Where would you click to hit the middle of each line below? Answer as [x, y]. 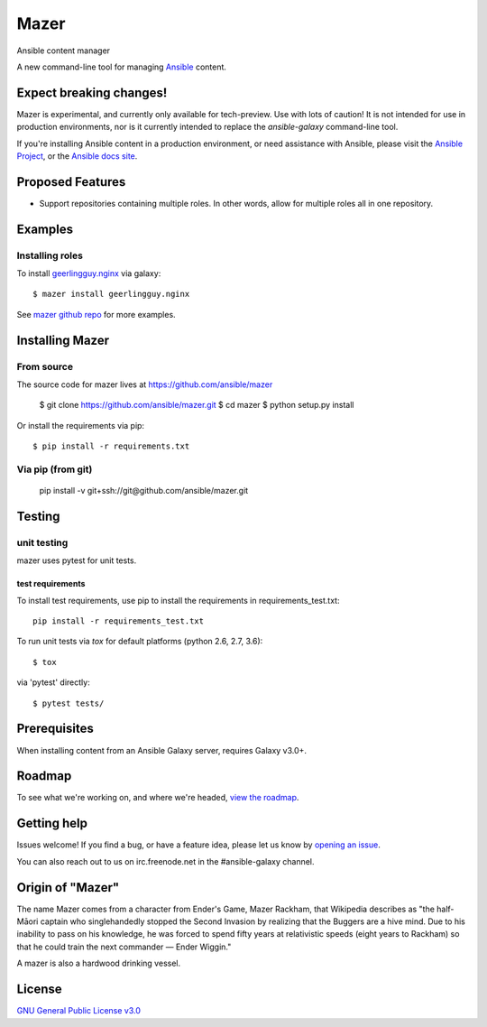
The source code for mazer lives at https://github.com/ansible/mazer [145, 384]
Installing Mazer [63, 340]
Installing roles [50, 255]
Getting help [52, 823]
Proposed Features [71, 182]
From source [45, 366]
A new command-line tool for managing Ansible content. [122, 67]
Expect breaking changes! [92, 93]
